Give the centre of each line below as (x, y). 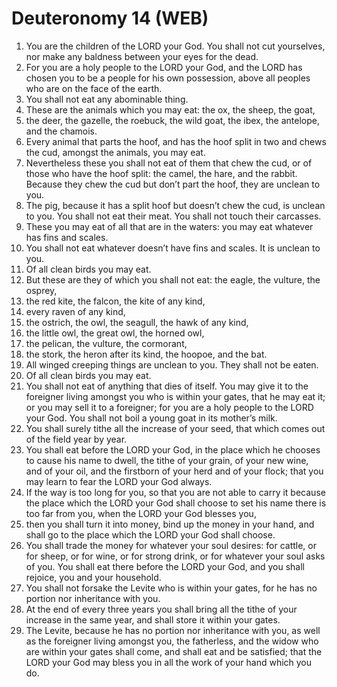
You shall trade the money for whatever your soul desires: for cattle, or (171, 545)
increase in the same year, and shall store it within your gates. (153, 619)
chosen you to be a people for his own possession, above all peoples (168, 78)
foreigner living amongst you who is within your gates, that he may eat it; (175, 396)
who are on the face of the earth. (94, 88)
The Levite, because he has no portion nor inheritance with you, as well (173, 630)
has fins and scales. (67, 237)
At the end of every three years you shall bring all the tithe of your (161, 609)
